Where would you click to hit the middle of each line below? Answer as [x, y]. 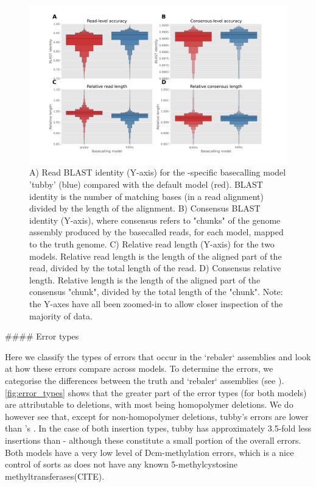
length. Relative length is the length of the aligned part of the [145, 279]
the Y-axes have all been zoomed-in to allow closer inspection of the [156, 303]
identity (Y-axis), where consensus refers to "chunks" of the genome [155, 220]
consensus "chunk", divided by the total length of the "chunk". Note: [156, 292]
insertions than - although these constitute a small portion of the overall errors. [153, 440]
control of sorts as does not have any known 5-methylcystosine [121, 464]
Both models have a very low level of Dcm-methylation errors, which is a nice [149, 452]
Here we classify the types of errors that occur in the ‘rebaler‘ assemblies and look [158, 356]
